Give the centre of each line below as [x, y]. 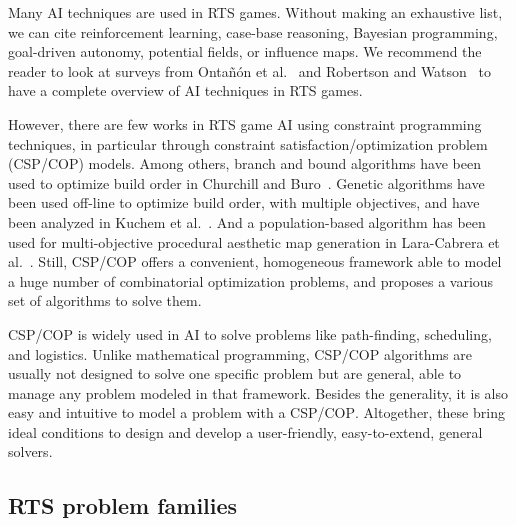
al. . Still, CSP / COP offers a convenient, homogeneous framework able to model [255, 261]
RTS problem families [123, 505]
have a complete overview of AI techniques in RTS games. [185, 90]
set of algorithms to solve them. [105, 300]
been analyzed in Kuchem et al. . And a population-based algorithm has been [247, 221]
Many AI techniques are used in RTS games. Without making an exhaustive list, [255, 12]
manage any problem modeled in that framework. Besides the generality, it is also [258, 392]
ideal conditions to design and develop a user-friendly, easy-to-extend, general [245, 431]
